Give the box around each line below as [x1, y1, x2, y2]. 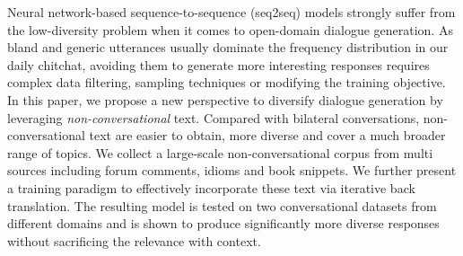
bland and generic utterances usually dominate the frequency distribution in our [7, 38, 449, 57]
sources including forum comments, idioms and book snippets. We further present [7, 161, 457, 180]
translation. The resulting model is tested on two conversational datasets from [7, 196, 437, 215]
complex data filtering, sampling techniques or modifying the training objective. [7, 73, 446, 92]
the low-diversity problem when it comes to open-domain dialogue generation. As [7, 20, 453, 39]
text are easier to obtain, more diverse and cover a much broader [89, 126, 446, 145]
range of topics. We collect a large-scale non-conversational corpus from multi [7, 143, 433, 162]
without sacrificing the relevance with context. [7, 231, 261, 250]
